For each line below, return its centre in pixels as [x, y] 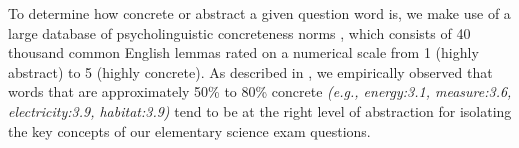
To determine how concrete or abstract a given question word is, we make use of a [259, 13]
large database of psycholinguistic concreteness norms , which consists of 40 [239, 32]
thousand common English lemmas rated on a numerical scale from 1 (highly [243, 52]
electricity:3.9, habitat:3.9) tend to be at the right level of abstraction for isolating [260, 110]
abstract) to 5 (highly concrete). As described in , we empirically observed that [250, 71]
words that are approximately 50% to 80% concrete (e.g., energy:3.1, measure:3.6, [260, 91]
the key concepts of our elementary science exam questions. [189, 130]
